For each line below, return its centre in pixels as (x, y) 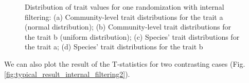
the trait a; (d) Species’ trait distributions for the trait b (114, 47)
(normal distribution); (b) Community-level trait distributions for (128, 27)
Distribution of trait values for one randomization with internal (124, 7)
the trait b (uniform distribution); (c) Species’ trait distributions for (132, 36)
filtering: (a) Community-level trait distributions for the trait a (124, 17)
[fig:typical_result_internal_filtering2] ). (67, 74)
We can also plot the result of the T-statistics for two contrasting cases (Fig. (125, 63)
